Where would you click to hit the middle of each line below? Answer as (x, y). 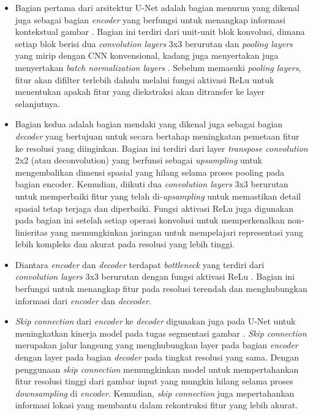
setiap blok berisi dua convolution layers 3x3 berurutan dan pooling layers (154, 43)
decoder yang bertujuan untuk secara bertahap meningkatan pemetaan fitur (157, 136)
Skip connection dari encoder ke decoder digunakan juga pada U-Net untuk (155, 321)
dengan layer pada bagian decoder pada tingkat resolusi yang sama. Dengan (157, 357)
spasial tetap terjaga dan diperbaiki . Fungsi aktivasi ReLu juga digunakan (154, 208)
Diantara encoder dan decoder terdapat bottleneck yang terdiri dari (140, 264)
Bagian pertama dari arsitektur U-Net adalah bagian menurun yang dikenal (157, 7)
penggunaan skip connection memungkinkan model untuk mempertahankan (157, 369)
